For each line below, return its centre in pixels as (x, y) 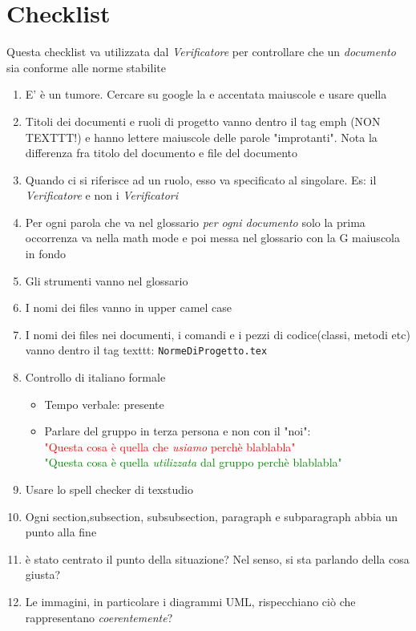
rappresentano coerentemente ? (99, 617)
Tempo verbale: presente (104, 404)
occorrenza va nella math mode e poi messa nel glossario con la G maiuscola (212, 238)
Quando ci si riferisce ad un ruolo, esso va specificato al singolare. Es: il (201, 179)
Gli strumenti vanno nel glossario (107, 280)
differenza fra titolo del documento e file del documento (161, 153)
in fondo (45, 254)
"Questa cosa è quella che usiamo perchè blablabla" (170, 446)
